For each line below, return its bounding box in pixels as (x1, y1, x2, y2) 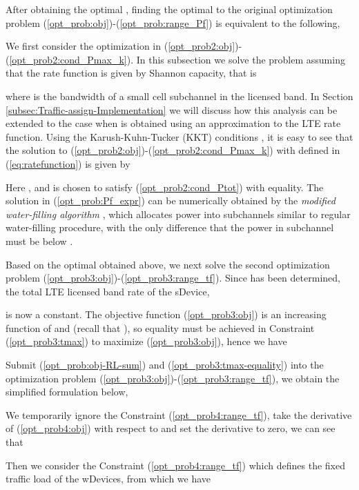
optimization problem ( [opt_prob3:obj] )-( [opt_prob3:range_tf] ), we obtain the (6, 371, 340, 385)
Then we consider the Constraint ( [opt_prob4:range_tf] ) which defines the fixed (6, 458, 345, 472)
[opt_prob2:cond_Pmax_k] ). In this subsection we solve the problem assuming (9, 52, 345, 66)
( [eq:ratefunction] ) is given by (6, 156, 130, 170)
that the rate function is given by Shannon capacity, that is (6, 66, 257, 80)
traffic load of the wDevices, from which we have (6, 471, 211, 486)
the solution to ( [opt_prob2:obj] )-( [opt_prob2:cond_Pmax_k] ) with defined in (6, 143, 340, 157)
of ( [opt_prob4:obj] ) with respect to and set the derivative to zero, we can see (6, 421, 336, 435)
